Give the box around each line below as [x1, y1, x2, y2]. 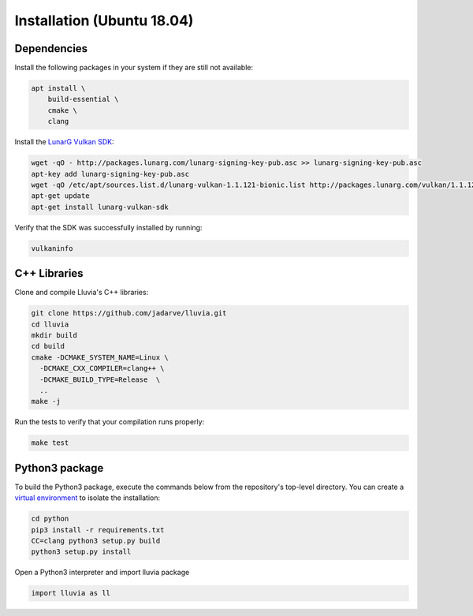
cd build [31, 342, 65, 351]
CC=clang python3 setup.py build [31, 536, 161, 545]
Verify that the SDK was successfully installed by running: [14, 222, 203, 232]
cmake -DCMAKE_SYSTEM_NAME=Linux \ [31, 353, 169, 362]
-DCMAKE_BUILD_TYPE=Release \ [39, 375, 161, 384]
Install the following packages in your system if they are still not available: [14, 63, 254, 73]
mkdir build [31, 330, 78, 339]
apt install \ [31, 84, 86, 93]
